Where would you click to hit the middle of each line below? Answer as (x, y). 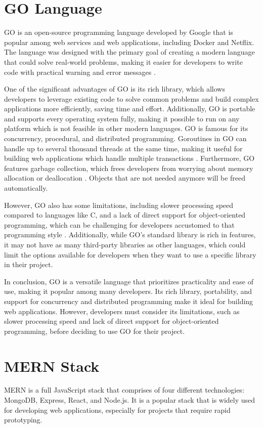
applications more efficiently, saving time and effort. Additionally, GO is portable (130, 109)
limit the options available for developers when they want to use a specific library (130, 254)
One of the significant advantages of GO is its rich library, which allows (115, 89)
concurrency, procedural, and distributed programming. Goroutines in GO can (125, 138)
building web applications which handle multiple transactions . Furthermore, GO (129, 158)
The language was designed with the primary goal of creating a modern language (129, 52)
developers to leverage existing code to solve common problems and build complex (131, 98)
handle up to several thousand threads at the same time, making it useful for (123, 148)
